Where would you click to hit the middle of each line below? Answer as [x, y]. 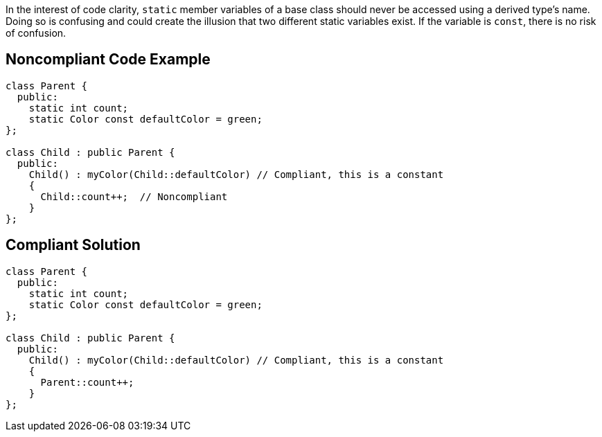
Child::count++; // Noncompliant [134, 196]
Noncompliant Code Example [108, 60]
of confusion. [36, 33]
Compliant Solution [73, 245]
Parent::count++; [87, 382]
